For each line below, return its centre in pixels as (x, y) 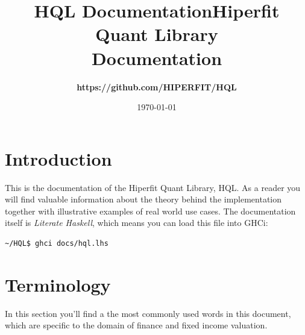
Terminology (58, 284)
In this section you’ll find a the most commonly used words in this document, (148, 313)
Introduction (58, 158)
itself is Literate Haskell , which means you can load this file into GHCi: (137, 223)
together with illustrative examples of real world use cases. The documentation (150, 211)
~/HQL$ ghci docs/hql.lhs (57, 243)
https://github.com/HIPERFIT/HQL (157, 86)
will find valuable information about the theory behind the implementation (143, 199)
